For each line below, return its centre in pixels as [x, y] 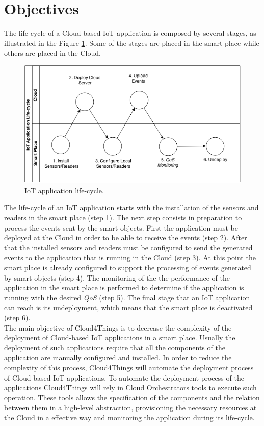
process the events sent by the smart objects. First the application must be [121, 227]
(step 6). [17, 317]
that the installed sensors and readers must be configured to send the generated [128, 247]
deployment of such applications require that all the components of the [115, 347]
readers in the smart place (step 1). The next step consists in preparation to [123, 218]
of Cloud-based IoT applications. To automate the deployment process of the [124, 377]
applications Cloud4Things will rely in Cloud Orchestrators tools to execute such [130, 387]
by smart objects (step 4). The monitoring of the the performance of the [117, 277]
